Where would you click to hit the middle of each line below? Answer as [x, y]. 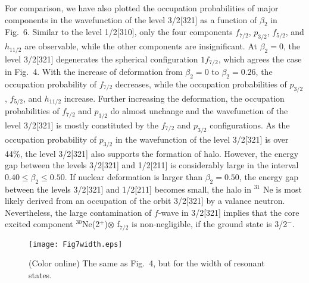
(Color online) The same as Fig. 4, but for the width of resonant [147, 263]
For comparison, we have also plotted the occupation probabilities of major [142, 8]
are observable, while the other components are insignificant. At [141, 46]
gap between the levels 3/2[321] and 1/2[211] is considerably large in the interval [152, 165]
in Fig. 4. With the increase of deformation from [94, 72]
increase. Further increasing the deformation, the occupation [174, 98]
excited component [39, 224]
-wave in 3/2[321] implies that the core [229, 212]
